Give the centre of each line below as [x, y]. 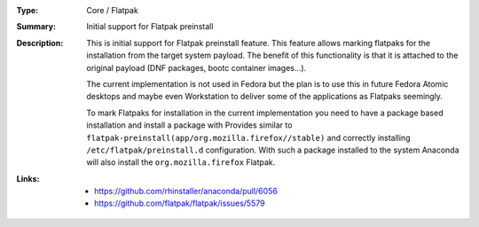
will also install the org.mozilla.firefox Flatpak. [181, 162]
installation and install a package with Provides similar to [189, 125]
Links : [28, 178]
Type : [27, 10]
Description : [40, 43]
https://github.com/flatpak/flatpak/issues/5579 [180, 203]
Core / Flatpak [113, 10]
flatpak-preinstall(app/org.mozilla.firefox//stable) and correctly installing [248, 137]
